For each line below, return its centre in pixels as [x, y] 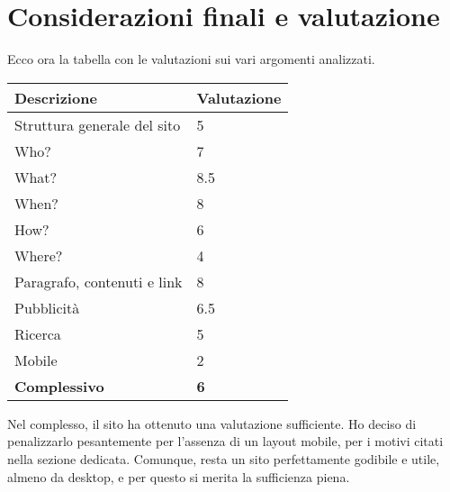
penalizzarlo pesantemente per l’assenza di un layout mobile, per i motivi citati [225, 441]
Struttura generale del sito [98, 124]
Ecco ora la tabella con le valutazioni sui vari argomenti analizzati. [191, 59]
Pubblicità [47, 307]
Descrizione [56, 97]
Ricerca [38, 333]
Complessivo [59, 386]
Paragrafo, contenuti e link [99, 281]
